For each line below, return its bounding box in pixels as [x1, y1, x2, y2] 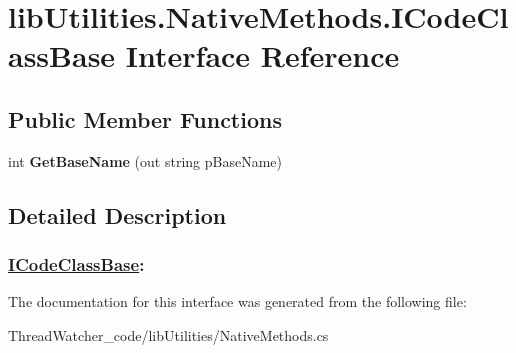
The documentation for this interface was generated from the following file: [8, 291, 467, 312]
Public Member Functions [8, 103, 282, 134]
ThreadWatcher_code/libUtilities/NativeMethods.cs [8, 324, 329, 345]
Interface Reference [125, 35, 400, 76]
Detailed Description [8, 199, 227, 230]
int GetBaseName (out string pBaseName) [8, 150, 282, 171]
